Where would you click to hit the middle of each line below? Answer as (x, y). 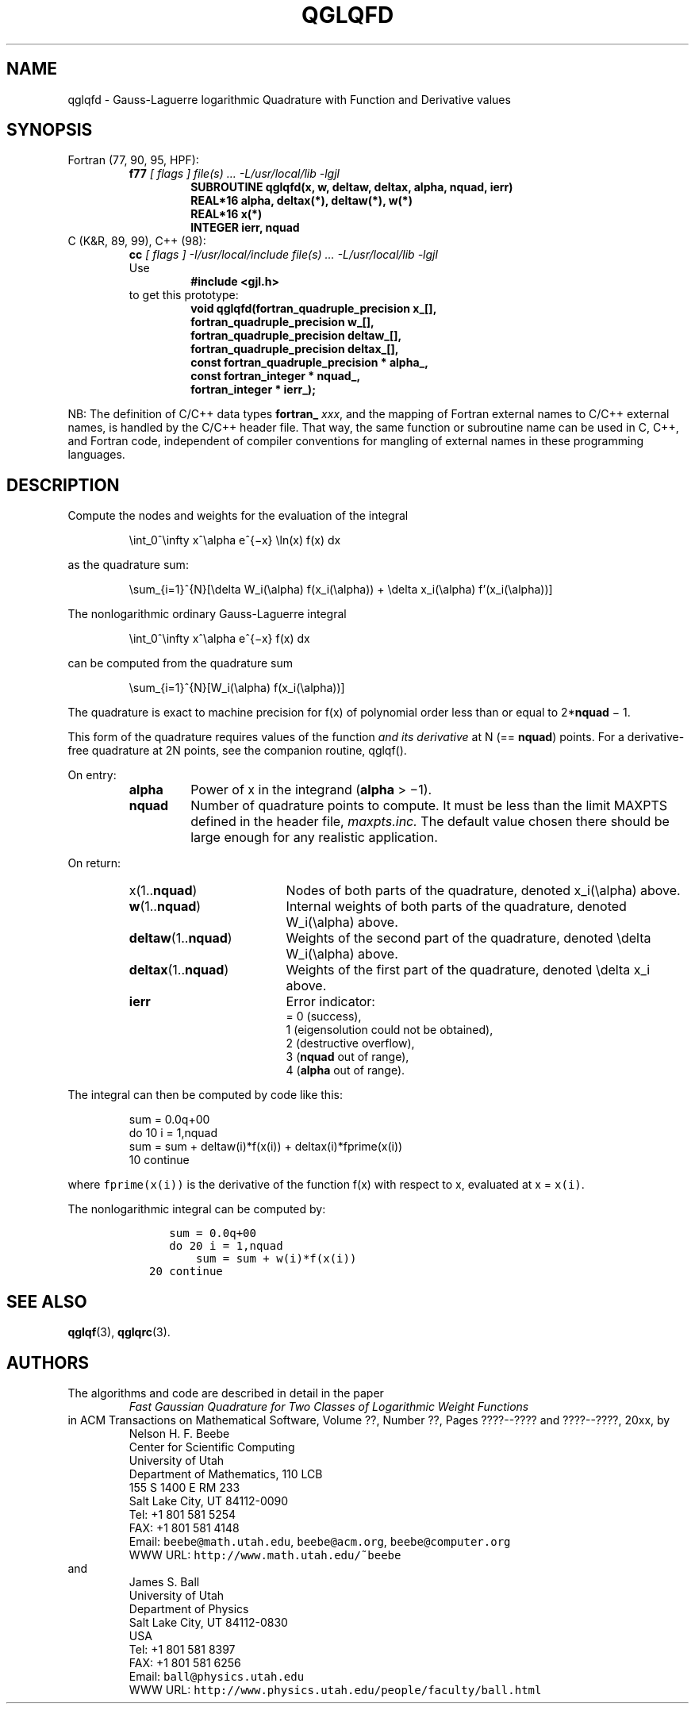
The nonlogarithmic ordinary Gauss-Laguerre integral (207, 614)
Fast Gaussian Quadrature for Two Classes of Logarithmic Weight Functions (329, 1406)
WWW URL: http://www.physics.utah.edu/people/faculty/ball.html (335, 1689)
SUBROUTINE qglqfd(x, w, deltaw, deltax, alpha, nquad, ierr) (352, 187)
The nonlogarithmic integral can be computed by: (197, 1209)
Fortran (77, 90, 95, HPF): (133, 160)
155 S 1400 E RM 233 (184, 1487)
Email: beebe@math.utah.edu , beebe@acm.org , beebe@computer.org (320, 1541)
